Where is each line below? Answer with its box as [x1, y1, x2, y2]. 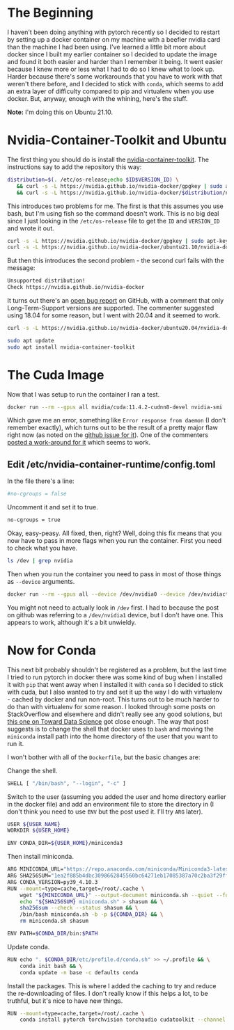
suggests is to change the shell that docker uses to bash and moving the [7, 724, 214, 733]
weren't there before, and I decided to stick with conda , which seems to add [7, 79, 224, 88]
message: [7, 264, 36, 272]
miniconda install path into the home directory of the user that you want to [7, 732, 218, 740]
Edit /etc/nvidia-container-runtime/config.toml [7, 458, 216, 470]
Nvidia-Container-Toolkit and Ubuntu [7, 132, 227, 148]
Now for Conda [7, 642, 96, 658]
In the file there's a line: [7, 477, 75, 485]
